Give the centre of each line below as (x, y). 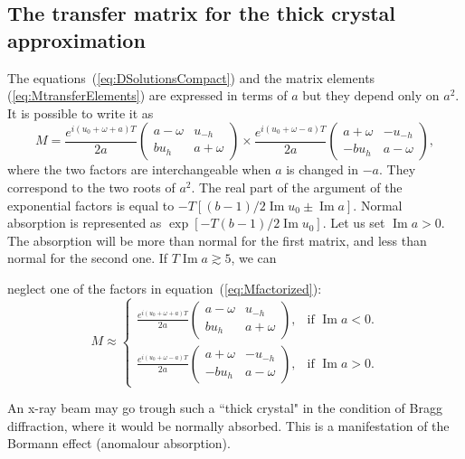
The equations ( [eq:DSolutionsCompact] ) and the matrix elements (191, 77)
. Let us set (354, 223)
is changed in (323, 169)
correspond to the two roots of (91, 187)
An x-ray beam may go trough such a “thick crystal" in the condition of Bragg (225, 408)
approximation (76, 39)
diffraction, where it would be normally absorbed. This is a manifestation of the (228, 425)
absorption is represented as (85, 223)
